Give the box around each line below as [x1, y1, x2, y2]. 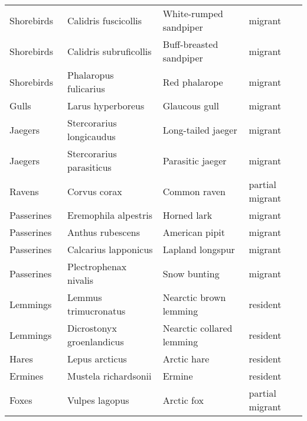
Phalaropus [67, 68, 114, 82]
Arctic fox [162, 393, 204, 407]
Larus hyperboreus [67, 99, 145, 112]
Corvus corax [67, 184, 122, 198]
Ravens [9, 184, 39, 198]
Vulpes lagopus [67, 393, 129, 407]
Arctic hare [162, 352, 210, 365]
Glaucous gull [162, 99, 219, 112]
